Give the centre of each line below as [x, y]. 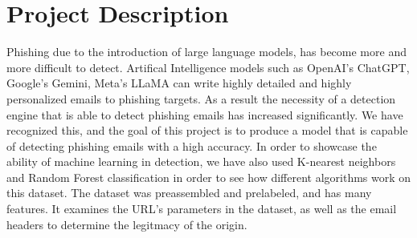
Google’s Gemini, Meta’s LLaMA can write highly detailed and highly [179, 83]
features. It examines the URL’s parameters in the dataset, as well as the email [202, 209]
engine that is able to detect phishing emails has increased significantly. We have [205, 114]
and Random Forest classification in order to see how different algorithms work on [209, 177]
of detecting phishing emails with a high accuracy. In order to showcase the [192, 145]
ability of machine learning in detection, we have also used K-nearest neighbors [201, 161]
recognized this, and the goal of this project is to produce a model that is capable [207, 130]
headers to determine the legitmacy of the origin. [127, 224]
